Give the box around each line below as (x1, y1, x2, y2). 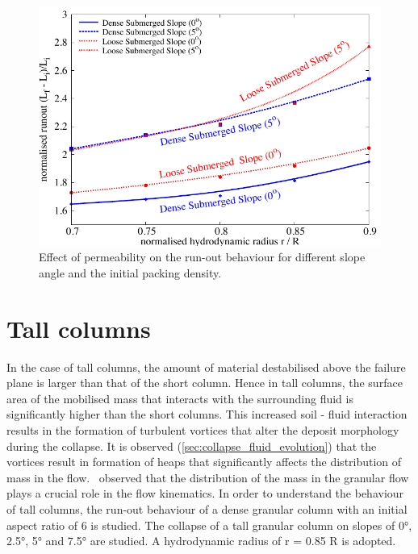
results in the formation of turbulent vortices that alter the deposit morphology (6, 422, 399, 439)
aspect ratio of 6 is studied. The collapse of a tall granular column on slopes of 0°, (6, 516, 412, 533)
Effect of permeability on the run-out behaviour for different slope (39, 248, 366, 265)
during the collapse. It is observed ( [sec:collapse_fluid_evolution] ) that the (6, 437, 377, 454)
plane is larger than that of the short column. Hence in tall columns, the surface (6, 374, 403, 391)
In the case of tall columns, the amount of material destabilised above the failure (6, 358, 406, 375)
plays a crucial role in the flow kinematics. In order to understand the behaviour (6, 485, 404, 502)
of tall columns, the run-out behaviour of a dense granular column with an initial (6, 501, 408, 518)
